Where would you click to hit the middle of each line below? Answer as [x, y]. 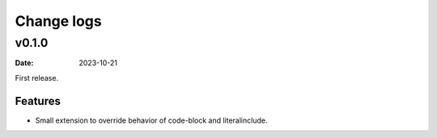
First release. [37, 77]
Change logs [58, 21]
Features [38, 101]
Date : [24, 63]
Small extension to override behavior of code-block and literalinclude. [151, 120]
